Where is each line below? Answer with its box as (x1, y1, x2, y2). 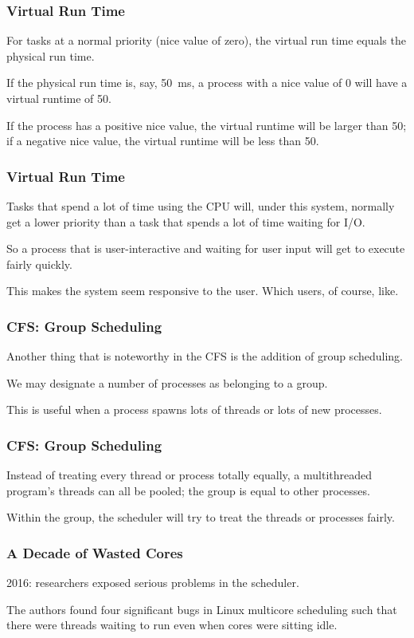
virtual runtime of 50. (6, 90, 111, 106)
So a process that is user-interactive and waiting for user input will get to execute (6, 240, 405, 257)
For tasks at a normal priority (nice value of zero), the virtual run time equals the (6, 32, 406, 49)
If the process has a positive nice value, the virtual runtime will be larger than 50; (6, 116, 407, 133)
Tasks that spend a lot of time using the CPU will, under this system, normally (6, 198, 395, 214)
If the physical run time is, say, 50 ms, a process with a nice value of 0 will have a (6, 74, 408, 91)
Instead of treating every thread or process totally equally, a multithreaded (6, 467, 372, 483)
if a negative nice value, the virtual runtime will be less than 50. (6, 132, 319, 149)
